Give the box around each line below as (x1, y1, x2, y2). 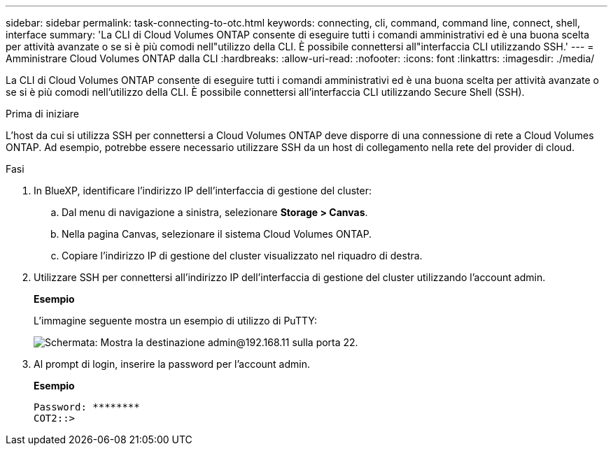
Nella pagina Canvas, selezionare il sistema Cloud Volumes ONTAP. (62, 228, 372, 240)
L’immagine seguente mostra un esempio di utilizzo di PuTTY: (34, 315, 317, 327)
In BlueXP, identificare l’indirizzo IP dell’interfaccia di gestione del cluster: (34, 185, 372, 196)
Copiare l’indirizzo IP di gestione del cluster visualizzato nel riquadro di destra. (62, 250, 423, 262)
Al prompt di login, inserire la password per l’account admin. (34, 358, 310, 370)
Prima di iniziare (6, 108, 79, 120)
